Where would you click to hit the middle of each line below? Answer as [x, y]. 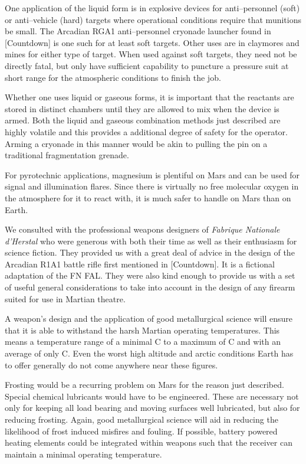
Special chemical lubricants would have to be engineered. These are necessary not [152, 396]
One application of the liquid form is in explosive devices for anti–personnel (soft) [152, 8]
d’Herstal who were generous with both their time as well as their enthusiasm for [151, 241]
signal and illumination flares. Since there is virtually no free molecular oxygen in [152, 186]
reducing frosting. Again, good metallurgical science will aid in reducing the [142, 419]
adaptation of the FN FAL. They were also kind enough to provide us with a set [150, 275]
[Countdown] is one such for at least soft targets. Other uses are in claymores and [152, 42]
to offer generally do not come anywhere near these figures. [111, 365]
